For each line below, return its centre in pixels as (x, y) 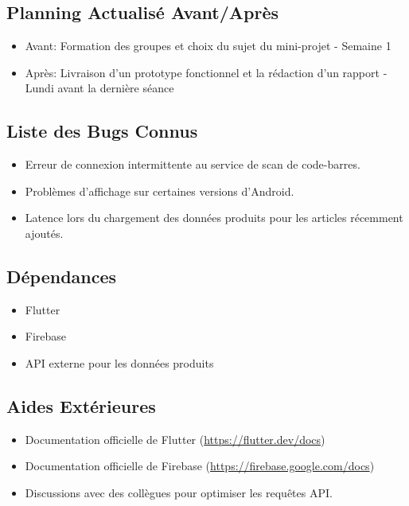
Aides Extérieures (81, 405)
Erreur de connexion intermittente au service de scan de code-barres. (193, 164)
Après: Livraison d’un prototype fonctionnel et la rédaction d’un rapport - (206, 72)
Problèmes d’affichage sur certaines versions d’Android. (160, 191)
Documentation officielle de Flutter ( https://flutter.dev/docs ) (175, 439)
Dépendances (62, 276)
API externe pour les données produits (119, 362)
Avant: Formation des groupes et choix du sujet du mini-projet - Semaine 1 (208, 46)
